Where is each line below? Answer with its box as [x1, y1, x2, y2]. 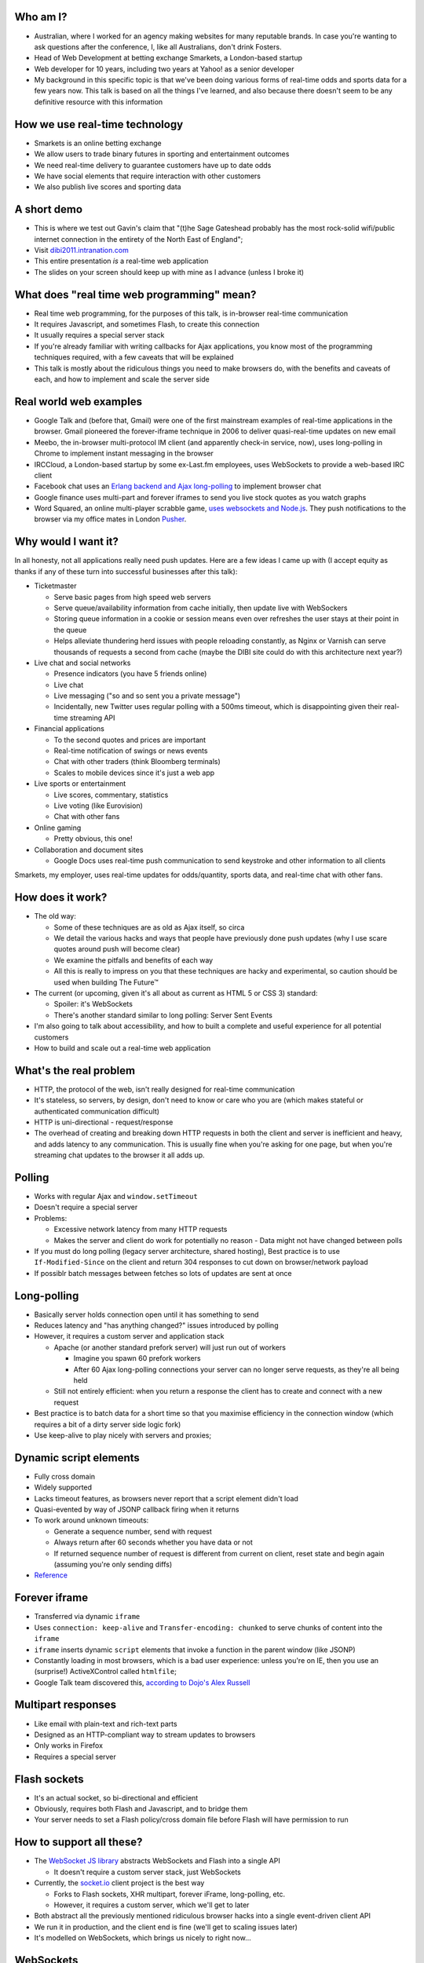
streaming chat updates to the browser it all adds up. [34, 1150, 205, 1160]
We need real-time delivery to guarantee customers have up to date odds [34, 160, 272, 170]
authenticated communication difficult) [34, 1106, 160, 1116]
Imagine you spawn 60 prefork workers [73, 1354, 201, 1363]
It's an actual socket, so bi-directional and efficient [34, 1793, 199, 1802]
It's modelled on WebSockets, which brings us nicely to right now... [34, 1933, 251, 1943]
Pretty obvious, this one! [53, 834, 133, 843]
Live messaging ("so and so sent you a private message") [53, 691, 241, 700]
